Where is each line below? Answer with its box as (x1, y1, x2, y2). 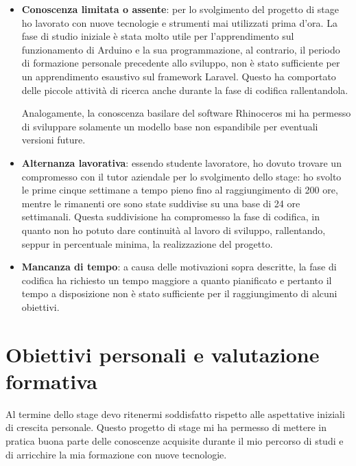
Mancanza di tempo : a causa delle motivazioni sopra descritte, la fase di (21, 259, 337, 274)
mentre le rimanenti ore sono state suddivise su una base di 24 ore (21, 196, 300, 210)
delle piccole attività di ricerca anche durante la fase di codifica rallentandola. (21, 82, 348, 97)
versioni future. (21, 132, 86, 147)
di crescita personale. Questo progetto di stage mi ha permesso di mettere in (5, 420, 327, 434)
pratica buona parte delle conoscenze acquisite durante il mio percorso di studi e (5, 433, 344, 447)
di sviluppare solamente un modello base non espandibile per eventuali (21, 119, 318, 133)
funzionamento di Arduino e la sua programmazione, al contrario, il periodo (21, 42, 340, 56)
